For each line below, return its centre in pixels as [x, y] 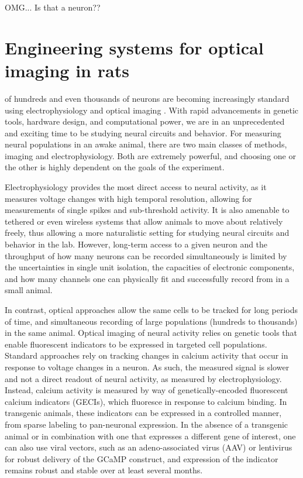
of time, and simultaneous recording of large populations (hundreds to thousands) [151, 321]
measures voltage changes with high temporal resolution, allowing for [128, 198]
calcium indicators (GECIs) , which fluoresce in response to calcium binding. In [146, 401]
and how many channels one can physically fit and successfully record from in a [147, 278]
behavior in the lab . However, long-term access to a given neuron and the [136, 244]
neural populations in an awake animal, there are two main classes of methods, [146, 144]
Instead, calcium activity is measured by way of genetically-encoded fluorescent [147, 390]
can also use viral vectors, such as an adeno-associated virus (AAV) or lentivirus [149, 447]
